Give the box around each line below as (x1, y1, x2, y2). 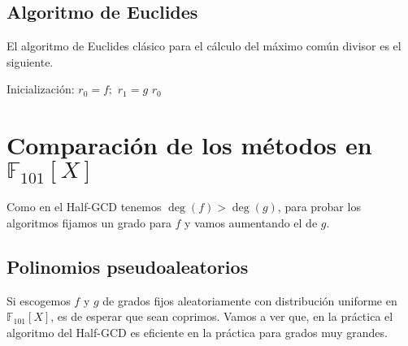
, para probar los (277, 198, 361, 215)
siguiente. (7, 53, 54, 70)
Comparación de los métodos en (7, 128, 372, 162)
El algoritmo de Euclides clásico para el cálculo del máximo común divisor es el (7, 37, 401, 54)
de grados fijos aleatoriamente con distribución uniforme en (102, 292, 397, 309)
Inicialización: (7, 80, 75, 97)
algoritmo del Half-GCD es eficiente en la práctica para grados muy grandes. (7, 323, 388, 340)
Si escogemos (7, 292, 71, 309)
